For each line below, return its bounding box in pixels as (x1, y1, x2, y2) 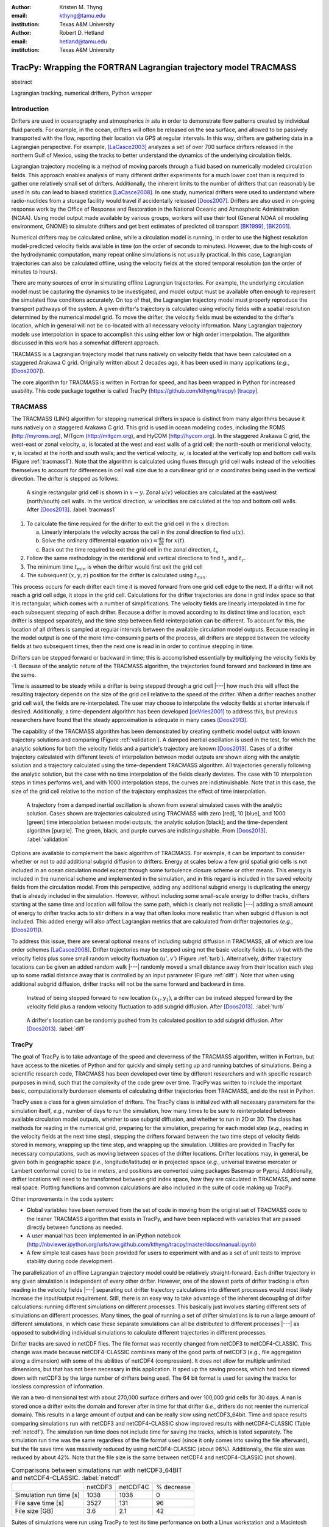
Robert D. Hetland (59, 29, 104, 37)
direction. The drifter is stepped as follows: (11, 475, 119, 482)
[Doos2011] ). (11, 926, 43, 934)
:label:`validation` (26, 836, 69, 843)
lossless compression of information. (11, 1382, 104, 1390)
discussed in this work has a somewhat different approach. (11, 339, 160, 346)
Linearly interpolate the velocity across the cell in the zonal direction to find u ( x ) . (41, 528, 245, 536)
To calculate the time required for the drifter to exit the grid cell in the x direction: (26, 520, 230, 527)
